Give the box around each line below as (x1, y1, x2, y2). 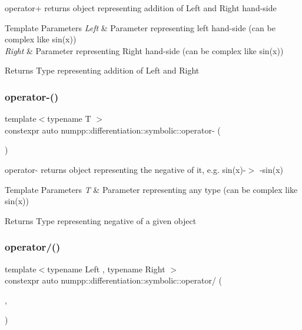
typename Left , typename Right (47, 262, 165, 275)
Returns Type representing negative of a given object (5, 214, 197, 226)
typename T (47, 112, 91, 125)
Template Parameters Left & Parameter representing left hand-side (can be (5, 21, 276, 34)
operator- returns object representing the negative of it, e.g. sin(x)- (5, 163, 246, 175)
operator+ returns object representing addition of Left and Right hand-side (5, 2, 277, 14)
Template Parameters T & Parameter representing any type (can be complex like (5, 183, 298, 195)
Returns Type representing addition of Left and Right (5, 64, 200, 76)
